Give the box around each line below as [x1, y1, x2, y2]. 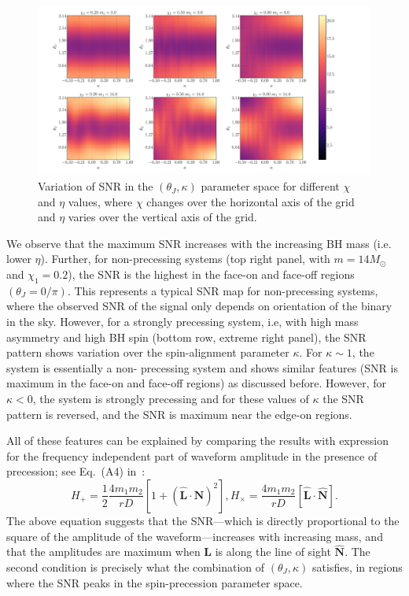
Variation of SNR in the [38, 178, 153, 194]
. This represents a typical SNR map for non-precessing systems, [67, 282, 378, 298]
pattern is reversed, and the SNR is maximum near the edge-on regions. [6, 405, 352, 422]
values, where [68, 193, 133, 209]
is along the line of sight [215, 543, 331, 560]
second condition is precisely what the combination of [6, 558, 265, 575]
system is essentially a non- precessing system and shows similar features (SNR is [6, 359, 398, 376]
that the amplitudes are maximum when [6, 543, 201, 560]
